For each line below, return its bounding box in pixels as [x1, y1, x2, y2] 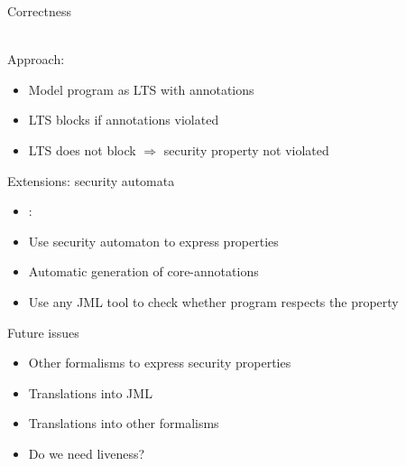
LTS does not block [28, 140, 136, 159]
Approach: [7, 50, 65, 69]
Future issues [7, 322, 79, 341]
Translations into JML [28, 383, 152, 402]
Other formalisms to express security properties [28, 353, 291, 372]
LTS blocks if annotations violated [28, 110, 219, 129]
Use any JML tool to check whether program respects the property [28, 292, 399, 311]
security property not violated [163, 140, 329, 159]
